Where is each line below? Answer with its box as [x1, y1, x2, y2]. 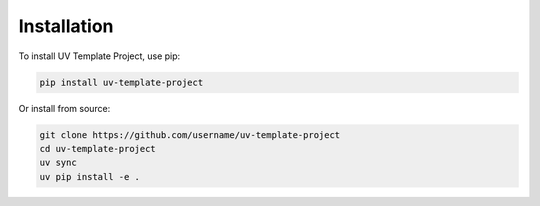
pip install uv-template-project [39, 76, 204, 88]
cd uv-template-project [39, 143, 157, 154]
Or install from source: [18, 102, 111, 114]
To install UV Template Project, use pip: [18, 50, 181, 62]
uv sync [39, 157, 77, 169]
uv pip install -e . [39, 171, 140, 182]
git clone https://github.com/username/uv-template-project [39, 129, 341, 140]
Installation [18, 15, 114, 37]
